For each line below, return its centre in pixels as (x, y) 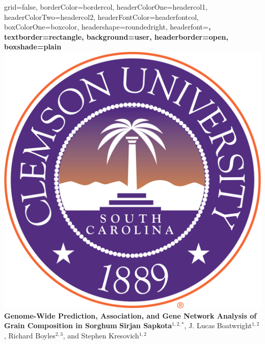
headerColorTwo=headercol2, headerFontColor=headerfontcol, (101, 17)
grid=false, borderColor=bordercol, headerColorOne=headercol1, (106, 7)
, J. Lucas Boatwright (218, 325)
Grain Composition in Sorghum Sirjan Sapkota (88, 325)
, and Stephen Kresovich (101, 335)
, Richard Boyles (30, 335)
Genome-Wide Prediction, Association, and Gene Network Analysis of (130, 315)
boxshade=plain (33, 47)
